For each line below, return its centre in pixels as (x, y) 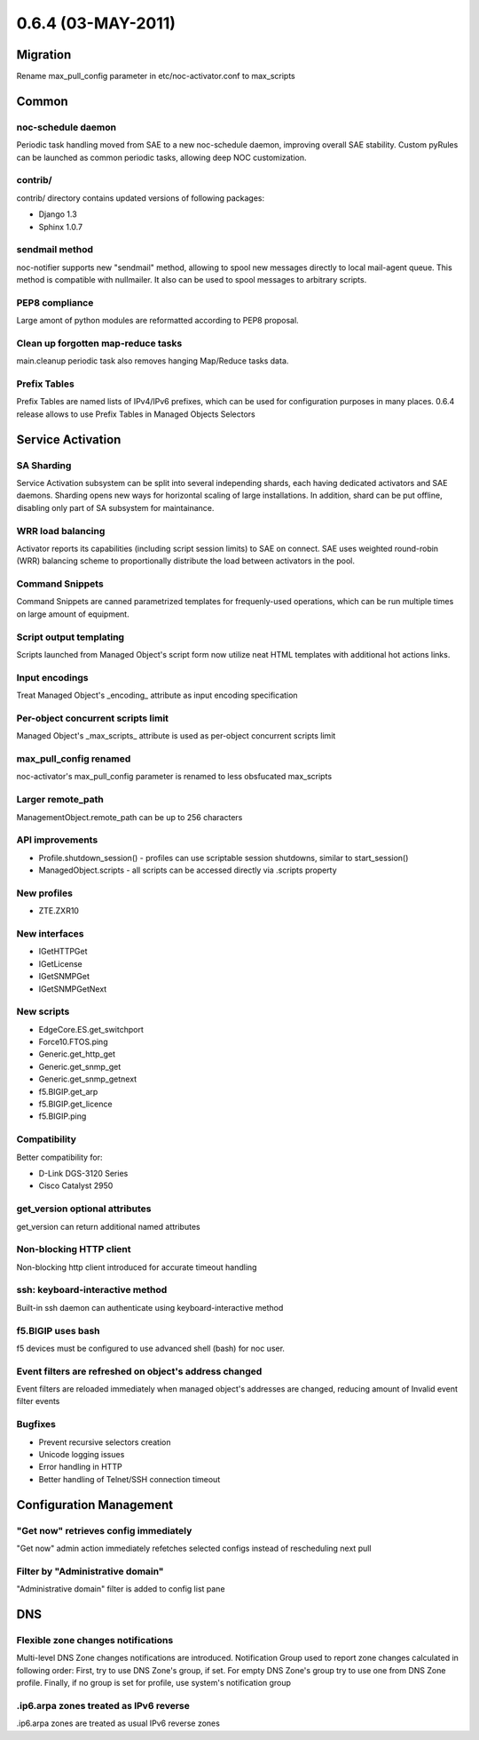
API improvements (57, 840)
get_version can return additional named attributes (108, 1226)
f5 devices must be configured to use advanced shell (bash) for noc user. (151, 1348)
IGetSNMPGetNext (73, 989)
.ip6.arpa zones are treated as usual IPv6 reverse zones (118, 1723)
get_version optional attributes (84, 1209)
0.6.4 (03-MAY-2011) (96, 23)
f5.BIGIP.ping (63, 1116)
